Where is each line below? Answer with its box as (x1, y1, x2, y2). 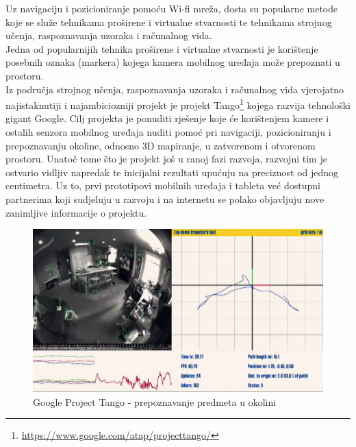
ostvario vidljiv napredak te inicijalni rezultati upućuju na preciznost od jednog (5, 165, 339, 179)
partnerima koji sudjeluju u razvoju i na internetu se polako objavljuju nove (5, 191, 325, 206)
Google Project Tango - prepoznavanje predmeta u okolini (33, 394, 277, 409)
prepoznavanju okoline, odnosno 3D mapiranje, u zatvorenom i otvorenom (5, 138, 316, 152)
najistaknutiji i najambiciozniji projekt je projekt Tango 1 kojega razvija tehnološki (5, 96, 351, 112)
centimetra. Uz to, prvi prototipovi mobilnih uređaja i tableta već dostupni (5, 178, 320, 193)
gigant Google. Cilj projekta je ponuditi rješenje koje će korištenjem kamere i (5, 111, 329, 125)
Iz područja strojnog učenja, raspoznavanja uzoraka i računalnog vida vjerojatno (5, 82, 344, 96)
